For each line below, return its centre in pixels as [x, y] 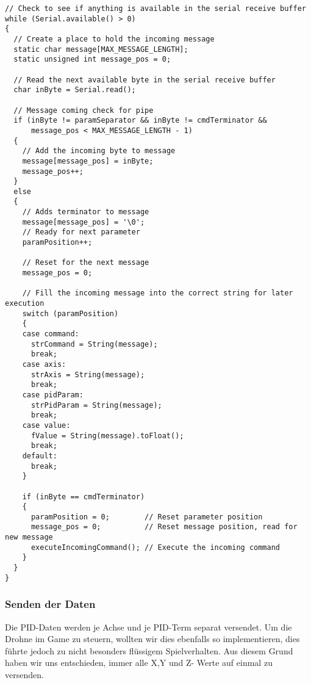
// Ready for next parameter [81, 232]
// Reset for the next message [86, 263]
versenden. [24, 674]
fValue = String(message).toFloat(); [107, 435]
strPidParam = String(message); [96, 405]
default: [40, 456]
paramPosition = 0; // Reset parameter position [147, 517]
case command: [51, 334]
